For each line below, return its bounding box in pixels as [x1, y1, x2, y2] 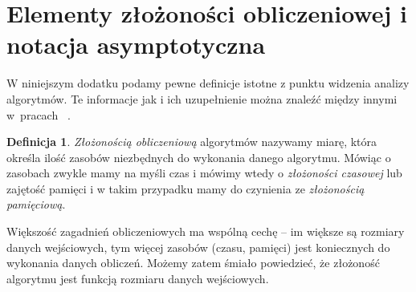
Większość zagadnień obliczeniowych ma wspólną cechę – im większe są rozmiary [6, 223, 405, 240]
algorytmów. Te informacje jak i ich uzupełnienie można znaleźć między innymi [6, 90, 398, 107]
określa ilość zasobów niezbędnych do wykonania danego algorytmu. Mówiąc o [6, 148, 391, 165]
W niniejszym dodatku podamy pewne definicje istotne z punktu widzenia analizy [6, 75, 410, 91]
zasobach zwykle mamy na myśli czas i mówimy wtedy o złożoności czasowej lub [6, 164, 402, 181]
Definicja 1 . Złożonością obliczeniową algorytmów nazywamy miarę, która [6, 133, 377, 150]
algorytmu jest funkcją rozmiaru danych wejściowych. [6, 270, 269, 286]
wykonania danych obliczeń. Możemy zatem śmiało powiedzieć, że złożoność [6, 254, 380, 271]
